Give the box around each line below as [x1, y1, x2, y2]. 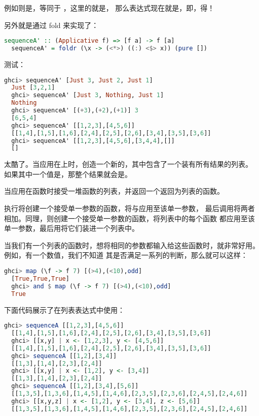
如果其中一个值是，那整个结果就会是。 [4, 168, 132, 179]
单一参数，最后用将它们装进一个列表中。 [4, 223, 139, 233]
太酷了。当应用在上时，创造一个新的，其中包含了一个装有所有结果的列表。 [4, 159, 252, 169]
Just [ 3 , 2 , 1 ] [11, 84, 55, 92]
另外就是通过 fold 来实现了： [4, 19, 99, 30]
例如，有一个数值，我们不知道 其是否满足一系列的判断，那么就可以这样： [4, 250, 248, 260]
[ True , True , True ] [11, 275, 69, 282]
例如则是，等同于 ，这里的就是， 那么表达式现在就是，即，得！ [4, 3, 215, 13]
